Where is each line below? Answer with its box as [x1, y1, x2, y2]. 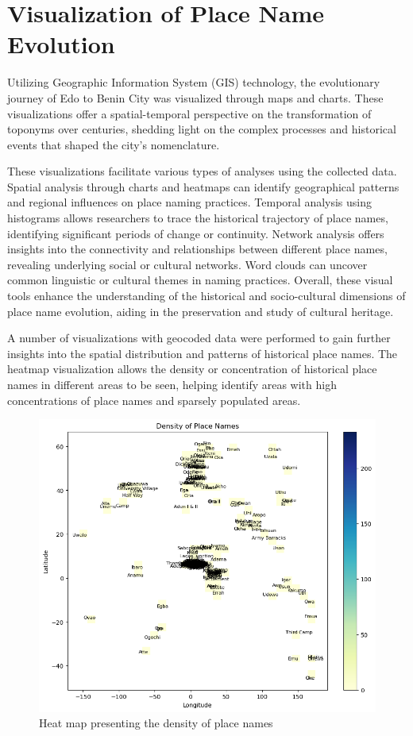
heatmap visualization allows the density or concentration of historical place [7, 360, 377, 377]
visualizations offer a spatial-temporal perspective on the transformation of [7, 105, 372, 121]
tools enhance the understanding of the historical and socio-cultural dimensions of [7, 287, 406, 304]
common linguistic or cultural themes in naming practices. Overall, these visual [7, 272, 393, 288]
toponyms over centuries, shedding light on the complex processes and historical [7, 121, 396, 137]
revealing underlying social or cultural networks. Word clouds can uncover [7, 256, 368, 272]
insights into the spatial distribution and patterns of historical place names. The [7, 345, 398, 361]
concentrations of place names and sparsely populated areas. [7, 391, 301, 408]
